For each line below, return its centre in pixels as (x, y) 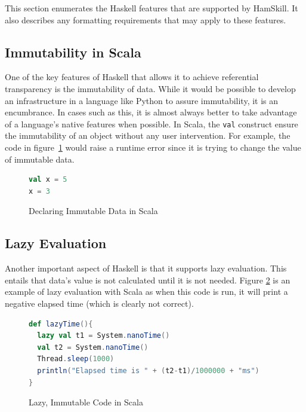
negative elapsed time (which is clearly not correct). (99, 303)
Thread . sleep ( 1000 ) (76, 359)
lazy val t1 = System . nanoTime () (103, 336)
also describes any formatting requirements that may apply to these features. (146, 19)
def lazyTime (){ (61, 324)
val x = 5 (48, 180)
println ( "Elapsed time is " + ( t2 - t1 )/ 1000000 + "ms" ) (148, 370)
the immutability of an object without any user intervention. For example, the (148, 135)
